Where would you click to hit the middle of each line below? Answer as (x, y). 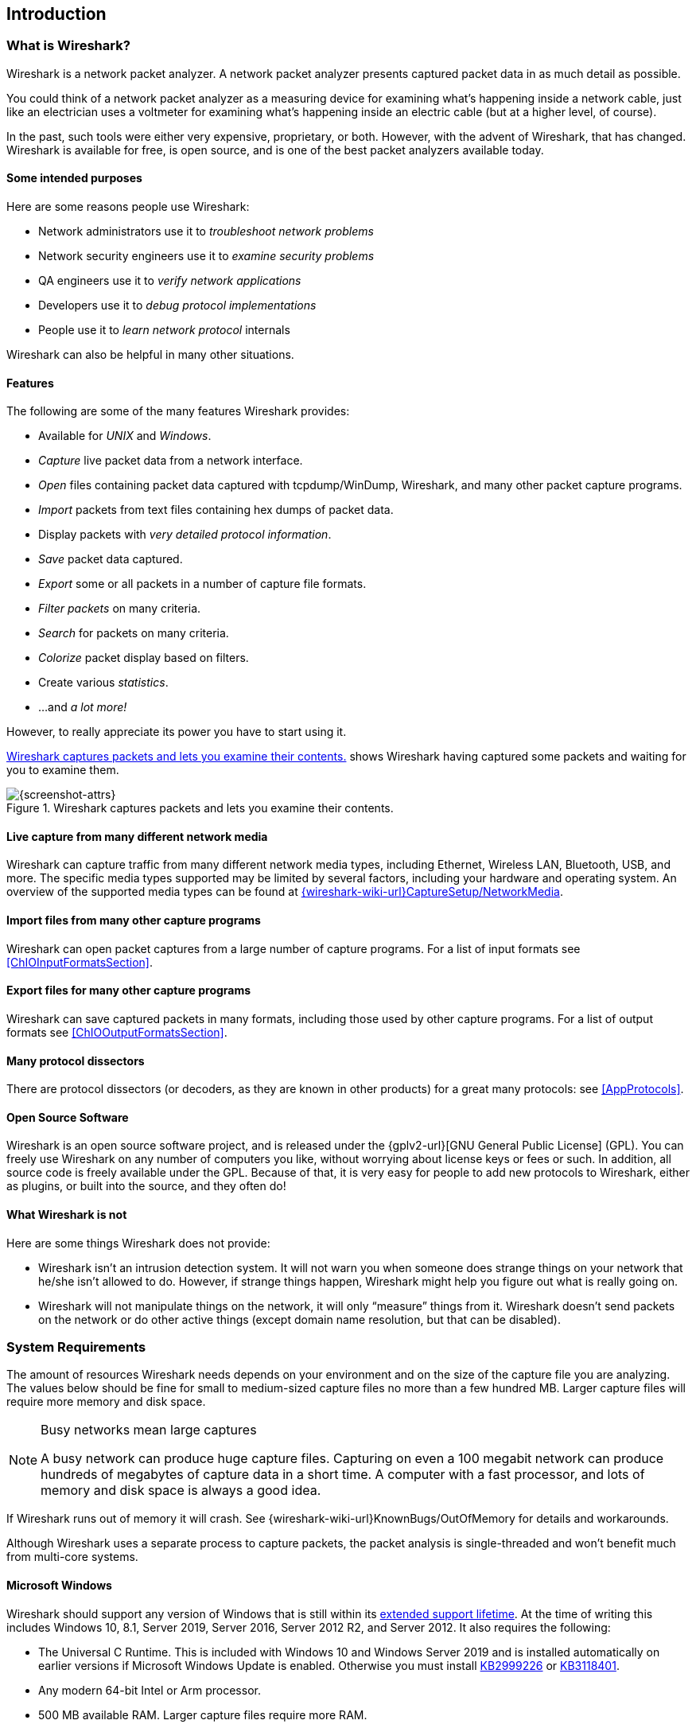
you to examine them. (63, 770)
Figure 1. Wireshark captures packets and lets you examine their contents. (200, 808)
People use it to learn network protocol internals (164, 330)
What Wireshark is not (67, 1214)
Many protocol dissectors (76, 1061)
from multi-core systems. (72, 1557)
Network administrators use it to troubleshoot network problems (206, 232)
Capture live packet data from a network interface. (171, 461)
